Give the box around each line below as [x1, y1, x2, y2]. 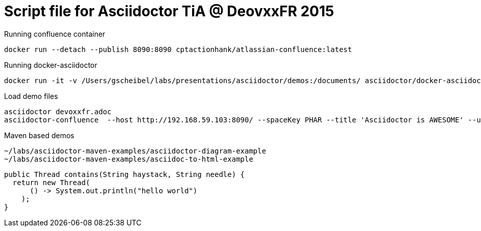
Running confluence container [4, 29, 105, 38]
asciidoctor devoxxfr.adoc [4, 107, 112, 116]
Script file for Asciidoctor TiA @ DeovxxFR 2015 [4, 3, 334, 20]
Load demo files [4, 91, 58, 100]
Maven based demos [4, 131, 74, 140]
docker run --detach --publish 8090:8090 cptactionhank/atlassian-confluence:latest [4, 45, 352, 54]
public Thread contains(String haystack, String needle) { [4, 170, 245, 178]
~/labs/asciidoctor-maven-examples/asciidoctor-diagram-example [4, 146, 266, 155]
